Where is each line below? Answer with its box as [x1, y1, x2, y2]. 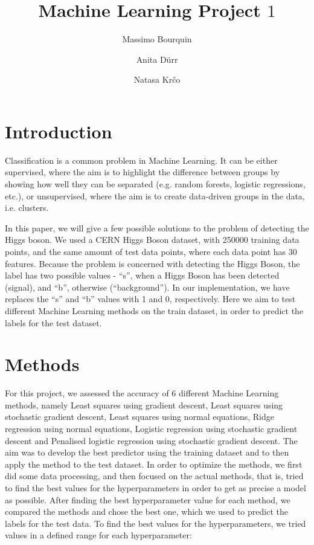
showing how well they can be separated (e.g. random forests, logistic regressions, [5, 178, 306, 190]
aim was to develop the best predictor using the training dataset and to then [5, 446, 289, 459]
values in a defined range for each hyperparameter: [5, 529, 192, 541]
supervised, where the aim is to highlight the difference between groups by [5, 166, 280, 178]
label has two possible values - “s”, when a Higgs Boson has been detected [5, 269, 280, 282]
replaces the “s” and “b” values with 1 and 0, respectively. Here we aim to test [5, 292, 296, 305]
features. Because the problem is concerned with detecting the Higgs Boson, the [5, 257, 300, 269]
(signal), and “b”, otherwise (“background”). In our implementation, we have [5, 280, 290, 293]
